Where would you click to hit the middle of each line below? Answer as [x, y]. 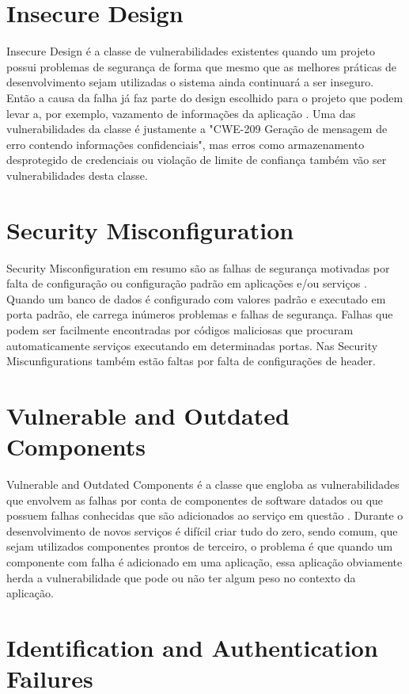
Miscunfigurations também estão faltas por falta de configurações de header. [191, 361]
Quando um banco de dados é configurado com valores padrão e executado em [196, 298]
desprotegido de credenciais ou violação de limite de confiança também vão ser [197, 160]
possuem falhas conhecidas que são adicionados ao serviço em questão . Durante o [205, 515]
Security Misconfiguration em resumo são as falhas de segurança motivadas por [198, 267]
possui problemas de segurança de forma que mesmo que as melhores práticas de [202, 66]
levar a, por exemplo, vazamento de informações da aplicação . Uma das [181, 113]
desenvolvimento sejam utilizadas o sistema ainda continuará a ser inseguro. [190, 82]
